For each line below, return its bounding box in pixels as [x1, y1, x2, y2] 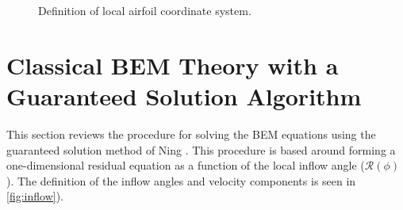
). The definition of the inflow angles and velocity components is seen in [6, 172, 356, 189]
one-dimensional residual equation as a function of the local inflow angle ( [6, 157, 365, 174]
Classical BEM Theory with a [6, 48, 339, 81]
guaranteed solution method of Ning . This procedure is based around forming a [6, 141, 396, 158]
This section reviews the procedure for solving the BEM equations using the [6, 125, 376, 142]
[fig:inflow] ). [6, 188, 63, 204]
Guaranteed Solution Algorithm [6, 79, 362, 112]
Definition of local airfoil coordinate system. [38, 2, 251, 18]
